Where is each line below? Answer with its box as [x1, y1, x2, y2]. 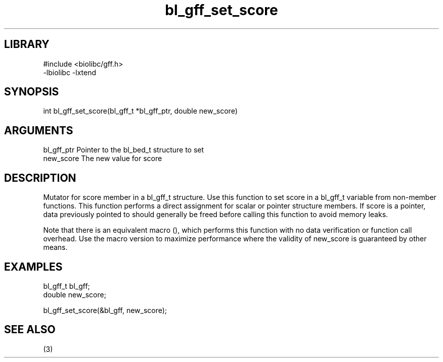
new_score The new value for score [43, 154, 162, 163]
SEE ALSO [4, 323, 56, 336]
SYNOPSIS [4, 85, 59, 98]
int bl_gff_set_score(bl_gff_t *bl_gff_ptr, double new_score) [43, 107, 238, 116]
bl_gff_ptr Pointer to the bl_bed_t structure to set [43, 145, 204, 154]
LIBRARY [4, 38, 50, 51]
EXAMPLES [4, 260, 63, 273]
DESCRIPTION [4, 171, 76, 184]
